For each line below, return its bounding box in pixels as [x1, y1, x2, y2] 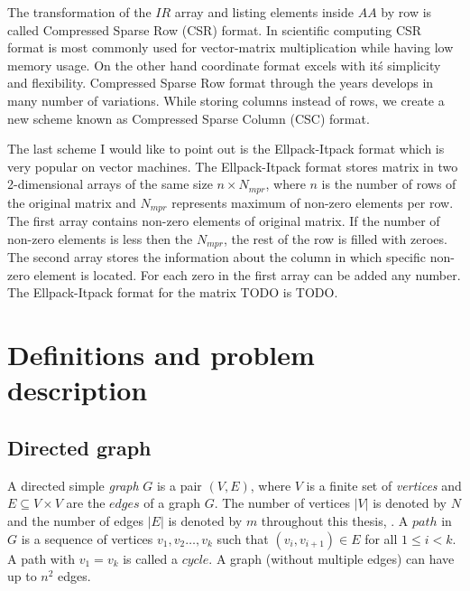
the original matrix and [7, 192, 136, 211]
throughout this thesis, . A [261, 511, 409, 530]
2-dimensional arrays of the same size [7, 174, 213, 193]
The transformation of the [7, 3, 152, 21]
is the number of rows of [321, 174, 456, 193]
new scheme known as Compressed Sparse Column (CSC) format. [7, 108, 370, 127]
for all [364, 529, 398, 548]
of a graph [143, 493, 200, 512]
